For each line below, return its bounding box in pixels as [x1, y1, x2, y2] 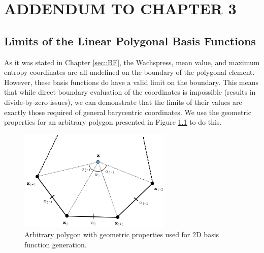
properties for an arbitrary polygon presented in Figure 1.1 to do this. [4, 117, 222, 127]
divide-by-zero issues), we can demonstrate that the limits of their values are [4, 96, 242, 107]
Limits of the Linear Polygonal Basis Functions [4, 33, 256, 48]
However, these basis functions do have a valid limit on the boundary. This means [4, 76, 259, 87]
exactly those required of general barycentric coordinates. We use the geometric [4, 106, 251, 117]
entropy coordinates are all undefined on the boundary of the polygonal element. [4, 67, 255, 77]
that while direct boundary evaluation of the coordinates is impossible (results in [4, 87, 256, 97]
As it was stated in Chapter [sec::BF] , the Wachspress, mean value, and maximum [4, 57, 260, 67]
